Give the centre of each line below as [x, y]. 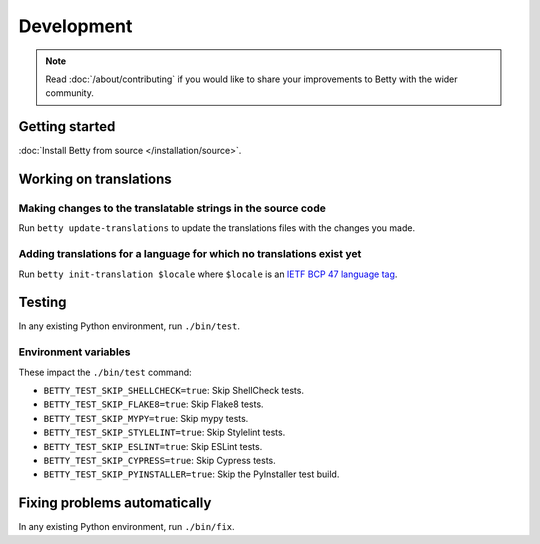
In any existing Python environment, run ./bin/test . [129, 326]
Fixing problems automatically [115, 503]
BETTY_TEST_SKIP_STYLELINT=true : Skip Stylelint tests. [164, 432]
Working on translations [95, 179]
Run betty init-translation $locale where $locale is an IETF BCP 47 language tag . [208, 274]
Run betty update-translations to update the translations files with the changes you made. [216, 228]
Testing [42, 302]
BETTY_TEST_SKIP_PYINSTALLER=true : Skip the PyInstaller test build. [191, 474]
